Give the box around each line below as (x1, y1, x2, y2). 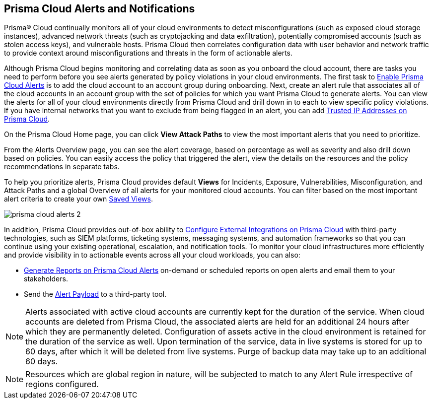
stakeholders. (24, 274, 68, 283)
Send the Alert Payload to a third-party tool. (24, 290, 167, 299)
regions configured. (25, 379, 99, 390)
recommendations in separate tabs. (4, 162, 120, 171)
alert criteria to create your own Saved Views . (4, 195, 153, 203)
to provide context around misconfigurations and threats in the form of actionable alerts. (4, 49, 293, 58)
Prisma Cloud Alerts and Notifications (4, 2, 195, 15)
